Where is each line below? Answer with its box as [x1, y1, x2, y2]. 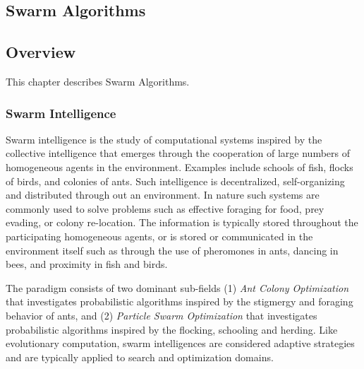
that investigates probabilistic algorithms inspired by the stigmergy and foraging [6, 294, 353, 309]
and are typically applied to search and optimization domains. [6, 349, 274, 364]
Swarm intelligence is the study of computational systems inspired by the [6, 131, 322, 146]
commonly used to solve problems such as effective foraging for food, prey [6, 201, 324, 216]
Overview [6, 41, 76, 63]
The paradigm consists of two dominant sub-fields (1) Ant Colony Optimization [6, 280, 349, 295]
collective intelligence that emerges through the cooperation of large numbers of [6, 146, 350, 160]
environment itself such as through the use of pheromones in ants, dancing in [6, 242, 339, 257]
